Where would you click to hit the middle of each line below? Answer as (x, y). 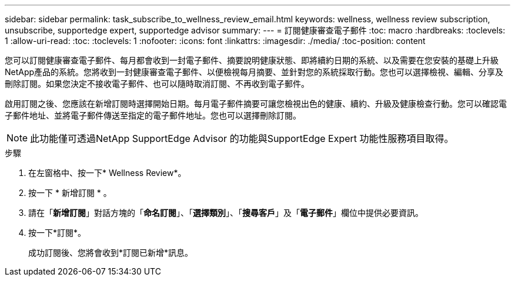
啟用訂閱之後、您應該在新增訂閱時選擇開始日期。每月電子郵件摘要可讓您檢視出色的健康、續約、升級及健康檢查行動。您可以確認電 (256, 104)
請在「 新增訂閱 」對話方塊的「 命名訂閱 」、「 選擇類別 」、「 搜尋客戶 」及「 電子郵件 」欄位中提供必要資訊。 (226, 213)
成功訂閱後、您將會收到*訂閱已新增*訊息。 (111, 253)
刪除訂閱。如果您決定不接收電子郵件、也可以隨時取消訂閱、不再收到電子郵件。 (157, 84)
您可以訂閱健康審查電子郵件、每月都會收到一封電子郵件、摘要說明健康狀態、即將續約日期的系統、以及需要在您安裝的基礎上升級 (252, 60)
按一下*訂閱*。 (57, 233)
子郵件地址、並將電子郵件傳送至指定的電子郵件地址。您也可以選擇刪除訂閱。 (153, 115)
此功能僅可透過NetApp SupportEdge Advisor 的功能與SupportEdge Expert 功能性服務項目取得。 (242, 138)
